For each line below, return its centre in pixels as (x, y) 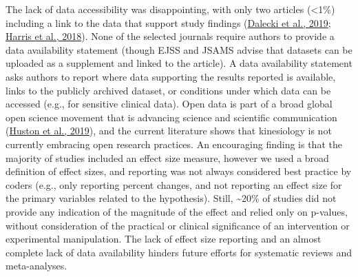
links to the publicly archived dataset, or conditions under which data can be (168, 90)
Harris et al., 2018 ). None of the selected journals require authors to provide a (170, 36)
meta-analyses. (36, 266)
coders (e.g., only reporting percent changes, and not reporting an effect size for (174, 184)
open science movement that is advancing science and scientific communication (171, 117)
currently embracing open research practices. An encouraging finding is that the (174, 144)
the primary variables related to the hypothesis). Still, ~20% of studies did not (171, 198)
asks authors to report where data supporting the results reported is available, (171, 76)
